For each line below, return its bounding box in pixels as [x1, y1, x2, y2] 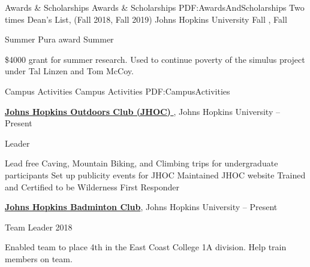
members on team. [5, 252, 73, 265]
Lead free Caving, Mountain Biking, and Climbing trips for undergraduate [5, 157, 278, 169]
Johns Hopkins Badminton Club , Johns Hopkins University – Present [5, 201, 278, 213]
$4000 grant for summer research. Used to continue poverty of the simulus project [5, 53, 305, 65]
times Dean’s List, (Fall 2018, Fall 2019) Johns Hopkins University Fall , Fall [5, 13, 287, 25]
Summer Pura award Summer [5, 33, 114, 45]
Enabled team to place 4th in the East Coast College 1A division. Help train [5, 241, 287, 253]
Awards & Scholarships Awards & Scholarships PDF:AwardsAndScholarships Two [5, 1, 305, 13]
